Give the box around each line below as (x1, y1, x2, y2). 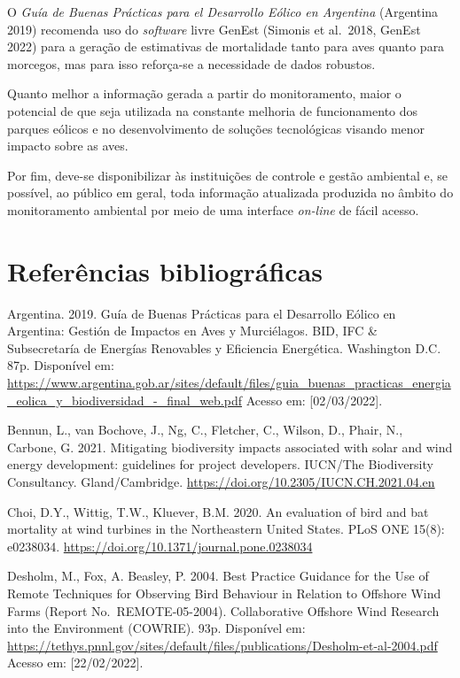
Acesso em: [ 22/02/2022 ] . (7, 653, 144, 672)
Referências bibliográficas (7, 252, 324, 289)
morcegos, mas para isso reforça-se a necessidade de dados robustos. (7, 54, 376, 73)
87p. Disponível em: (7, 356, 114, 374)
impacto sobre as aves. (7, 136, 129, 155)
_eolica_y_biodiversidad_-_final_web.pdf (7, 390, 243, 409)
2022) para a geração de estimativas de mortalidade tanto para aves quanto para (7, 37, 445, 56)
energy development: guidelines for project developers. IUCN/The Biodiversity (7, 455, 433, 474)
